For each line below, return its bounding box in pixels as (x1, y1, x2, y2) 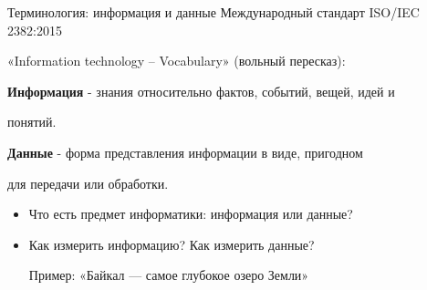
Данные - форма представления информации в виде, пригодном (7, 142, 363, 161)
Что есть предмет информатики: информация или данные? (28, 204, 353, 223)
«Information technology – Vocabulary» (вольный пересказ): (7, 51, 346, 70)
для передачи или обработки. (7, 173, 169, 192)
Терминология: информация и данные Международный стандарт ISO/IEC (7, 3, 420, 21)
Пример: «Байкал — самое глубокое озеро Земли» (28, 265, 309, 285)
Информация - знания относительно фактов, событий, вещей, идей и (7, 81, 395, 100)
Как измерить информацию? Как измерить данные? (28, 234, 315, 254)
